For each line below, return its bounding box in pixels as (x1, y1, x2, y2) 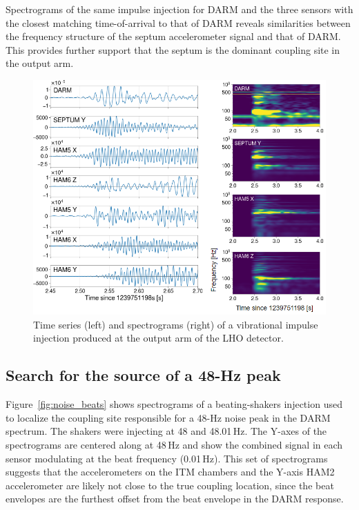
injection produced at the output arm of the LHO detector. (33, 331, 284, 345)
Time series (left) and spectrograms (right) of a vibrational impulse (33, 317, 318, 331)
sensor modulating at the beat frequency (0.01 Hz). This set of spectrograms (6, 451, 328, 465)
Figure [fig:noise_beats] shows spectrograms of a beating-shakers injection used (6, 397, 342, 411)
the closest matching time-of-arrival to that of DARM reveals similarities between (6, 15, 351, 30)
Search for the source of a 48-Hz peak (6, 364, 281, 386)
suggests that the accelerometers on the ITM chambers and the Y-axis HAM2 (6, 464, 335, 479)
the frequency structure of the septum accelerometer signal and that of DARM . (6, 29, 341, 43)
